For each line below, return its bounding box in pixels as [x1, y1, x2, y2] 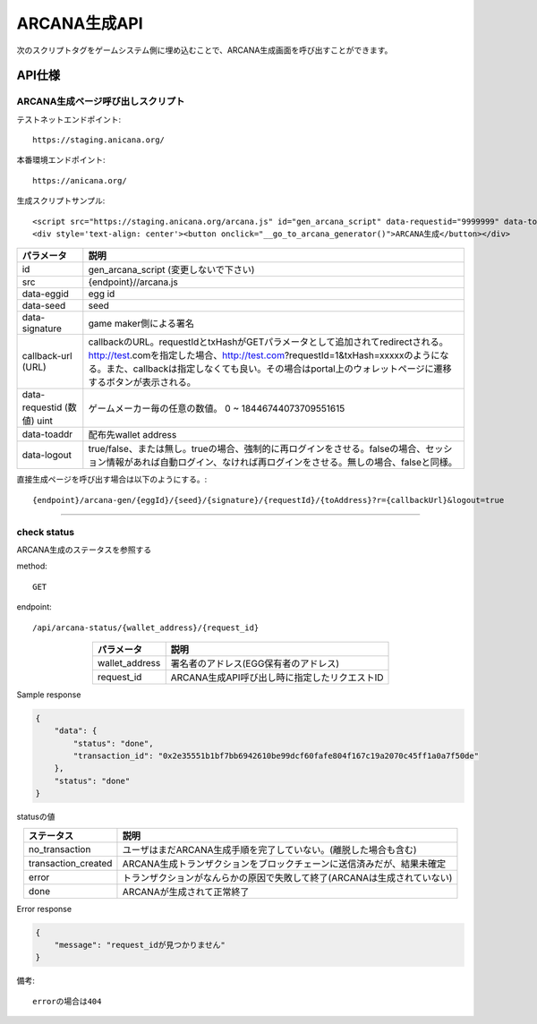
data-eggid [21, 287, 69, 300]
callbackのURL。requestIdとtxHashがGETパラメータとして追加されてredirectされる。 [88, 336, 449, 348]
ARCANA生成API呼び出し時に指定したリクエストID [170, 671, 384, 684]
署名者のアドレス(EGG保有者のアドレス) [170, 657, 340, 670]
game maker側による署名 [88, 318, 194, 330]
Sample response [16, 689, 81, 700]
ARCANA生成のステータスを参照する [16, 544, 152, 555]
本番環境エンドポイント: [16, 155, 107, 166]
